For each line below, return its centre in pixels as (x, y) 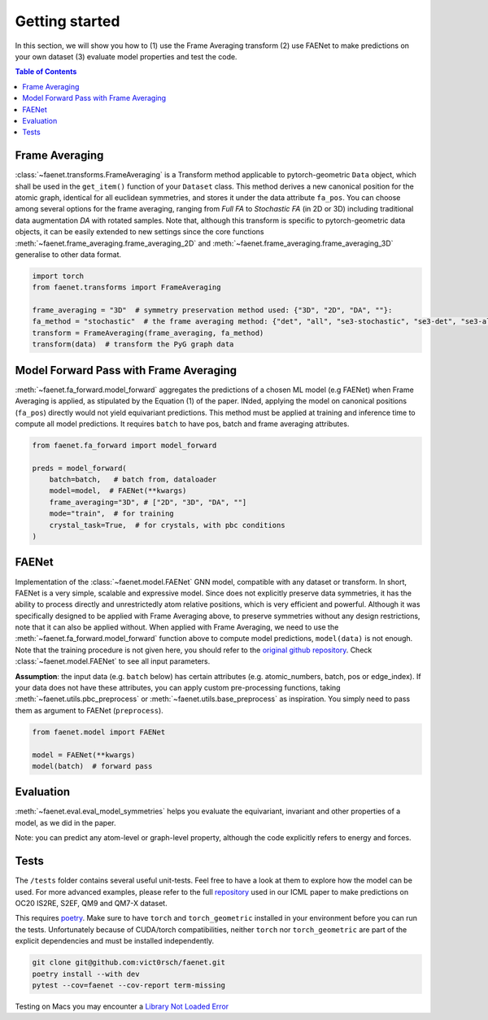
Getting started (68, 21)
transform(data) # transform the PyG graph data (133, 344)
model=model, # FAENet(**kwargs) (118, 491)
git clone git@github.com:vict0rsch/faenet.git (129, 963)
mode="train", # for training (111, 514)
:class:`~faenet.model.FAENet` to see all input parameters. (113, 661)
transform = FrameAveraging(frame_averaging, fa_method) (148, 333)
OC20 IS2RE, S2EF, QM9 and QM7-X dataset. (91, 903)
